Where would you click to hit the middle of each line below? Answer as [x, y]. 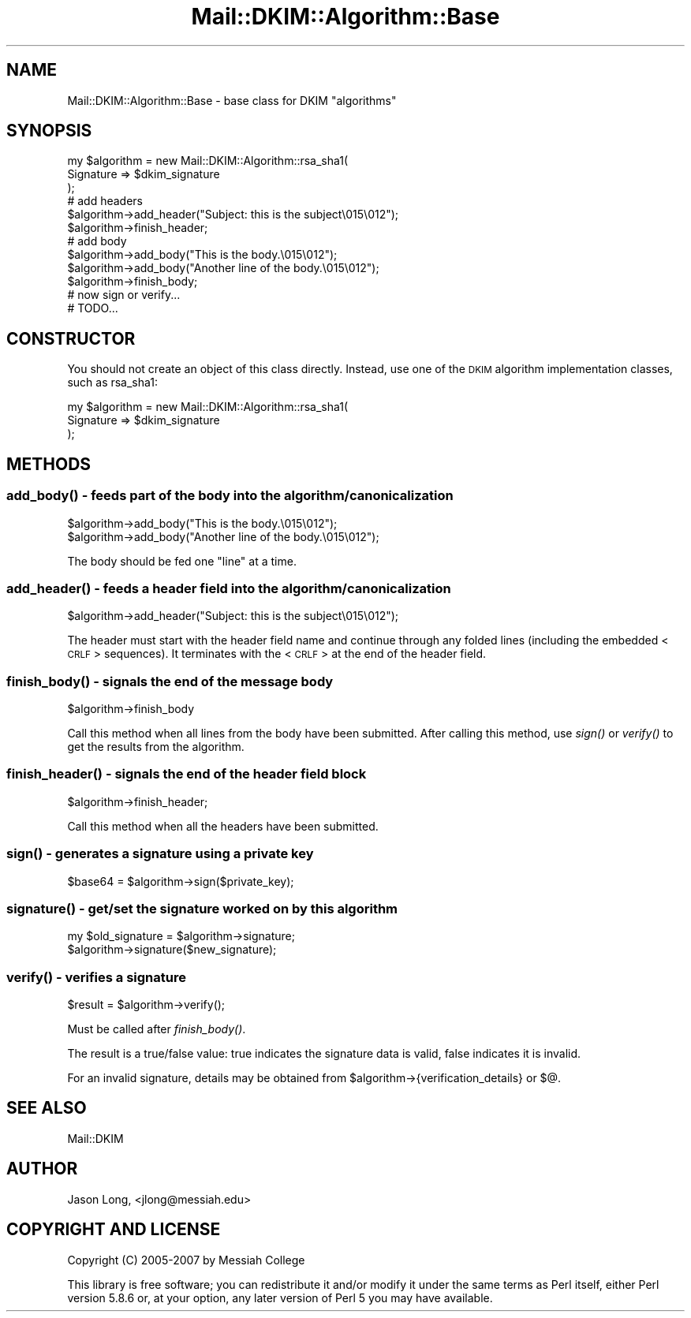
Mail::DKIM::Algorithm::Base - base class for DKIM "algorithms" [232, 100]
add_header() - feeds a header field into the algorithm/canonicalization [229, 588]
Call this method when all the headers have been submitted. [223, 826]
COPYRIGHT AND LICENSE [114, 1230]
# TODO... [93, 308]
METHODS [49, 464]
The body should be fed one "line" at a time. [182, 561]
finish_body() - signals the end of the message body [170, 681]
